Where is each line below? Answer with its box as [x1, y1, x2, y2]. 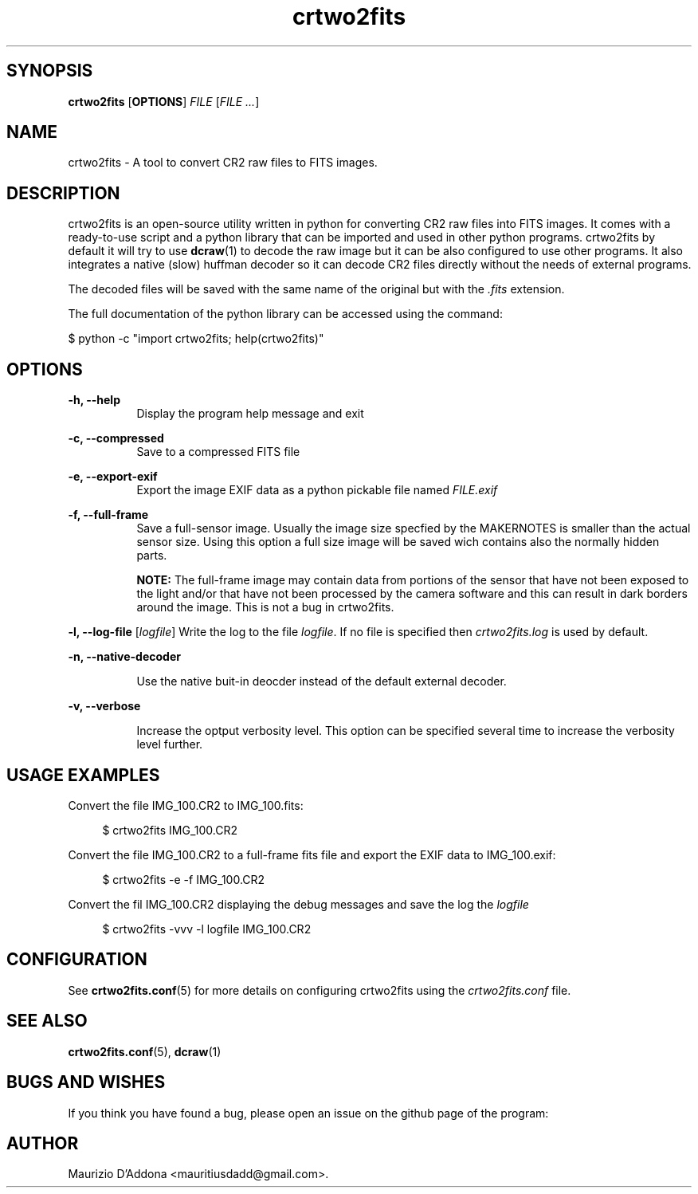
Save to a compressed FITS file [136, 445, 300, 459]
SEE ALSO [6, 1011, 88, 1031]
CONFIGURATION [6, 949, 147, 970]
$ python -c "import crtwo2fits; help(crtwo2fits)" [68, 332, 324, 346]
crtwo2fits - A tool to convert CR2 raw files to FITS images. [68, 155, 378, 170]
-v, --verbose [68, 699, 141, 713]
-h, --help [68, 393, 120, 407]
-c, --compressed [68, 431, 164, 446]
